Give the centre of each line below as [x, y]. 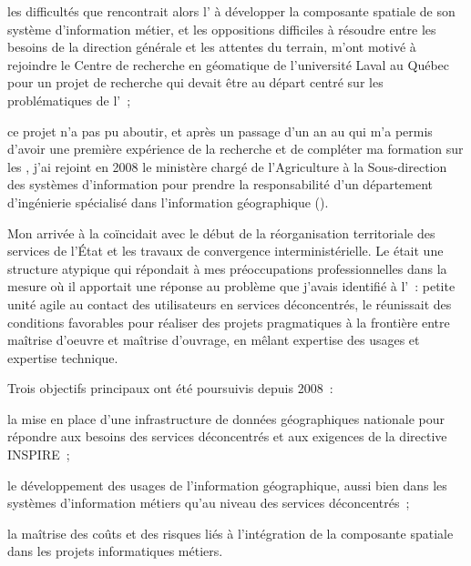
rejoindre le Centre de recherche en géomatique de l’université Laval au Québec [229, 64]
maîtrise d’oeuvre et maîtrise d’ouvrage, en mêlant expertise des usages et [214, 340]
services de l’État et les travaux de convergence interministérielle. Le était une [225, 251]
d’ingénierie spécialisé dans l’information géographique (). [168, 202]
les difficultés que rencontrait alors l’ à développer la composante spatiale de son [231, 11]
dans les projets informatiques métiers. [115, 551]
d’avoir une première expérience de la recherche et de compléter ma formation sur [235, 149]
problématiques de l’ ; [69, 100]
